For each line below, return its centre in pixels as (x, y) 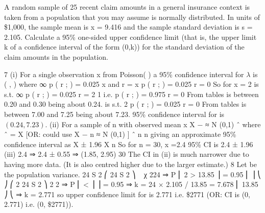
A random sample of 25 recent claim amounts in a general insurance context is (127, 7)
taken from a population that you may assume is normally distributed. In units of (132, 17)
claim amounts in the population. (56, 56)
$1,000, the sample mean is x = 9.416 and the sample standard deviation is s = (128, 27)
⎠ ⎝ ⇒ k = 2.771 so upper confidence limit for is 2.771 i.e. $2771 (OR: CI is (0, (127, 194)
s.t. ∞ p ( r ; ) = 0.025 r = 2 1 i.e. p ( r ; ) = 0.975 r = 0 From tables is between (131, 94)
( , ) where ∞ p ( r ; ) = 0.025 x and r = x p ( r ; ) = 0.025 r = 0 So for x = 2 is (131, 84)
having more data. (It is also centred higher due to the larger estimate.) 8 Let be (130, 164)
